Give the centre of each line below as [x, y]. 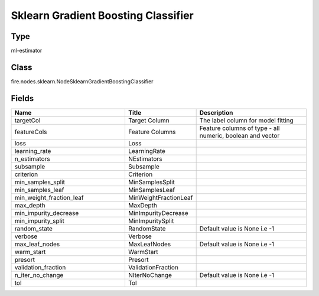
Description [216, 112]
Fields [22, 98]
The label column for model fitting [246, 120]
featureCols [31, 132]
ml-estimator [27, 51]
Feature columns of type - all [240, 128]
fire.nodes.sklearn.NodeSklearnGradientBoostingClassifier [82, 81]
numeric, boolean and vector [240, 135]
